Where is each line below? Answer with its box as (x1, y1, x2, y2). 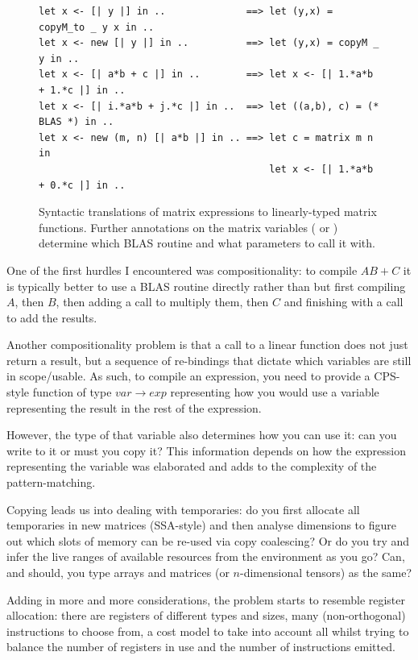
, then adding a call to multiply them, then (56, 293, 269, 310)
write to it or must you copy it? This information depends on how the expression (6, 442, 406, 459)
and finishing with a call (283, 293, 404, 310)
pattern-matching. (6, 474, 96, 491)
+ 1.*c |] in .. (39, 84, 126, 96)
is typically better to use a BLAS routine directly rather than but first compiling (6, 277, 406, 294)
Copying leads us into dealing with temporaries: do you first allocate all (6, 500, 360, 517)
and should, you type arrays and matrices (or (6, 564, 230, 580)
